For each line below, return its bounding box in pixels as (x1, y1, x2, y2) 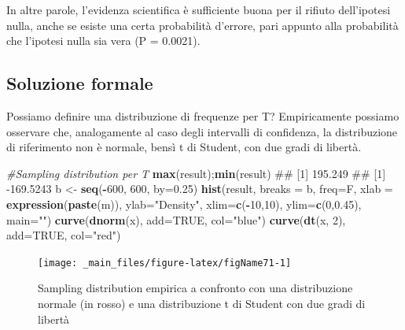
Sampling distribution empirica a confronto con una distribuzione (38, 280, 353, 296)
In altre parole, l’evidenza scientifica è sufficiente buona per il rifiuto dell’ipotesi (6, 2, 391, 17)
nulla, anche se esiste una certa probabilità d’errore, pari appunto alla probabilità (6, 17, 399, 33)
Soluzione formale (6, 71, 153, 95)
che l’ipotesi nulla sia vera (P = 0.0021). (6, 32, 201, 49)
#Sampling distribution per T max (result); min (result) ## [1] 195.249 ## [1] (6, 165, 386, 181)
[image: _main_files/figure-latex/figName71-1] (38, 257, 292, 269)
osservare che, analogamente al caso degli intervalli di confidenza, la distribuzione (6, 123, 398, 139)
